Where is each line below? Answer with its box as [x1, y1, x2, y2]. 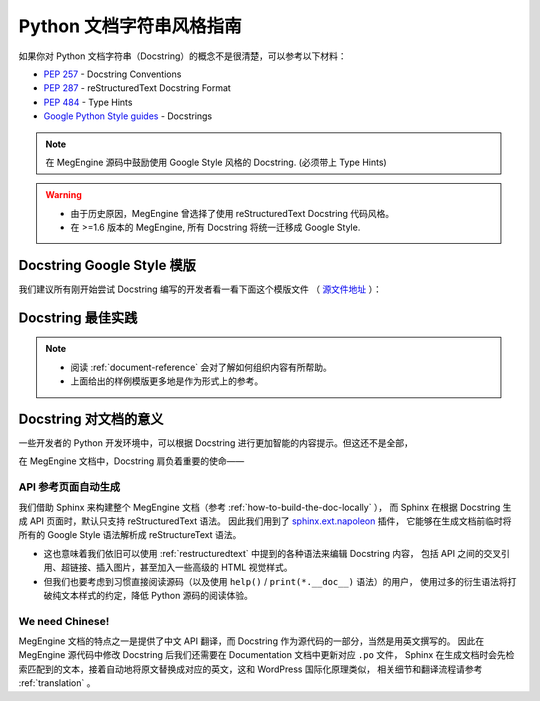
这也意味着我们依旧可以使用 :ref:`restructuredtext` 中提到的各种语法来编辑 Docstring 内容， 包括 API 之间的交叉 [43, 547, 502, 559]
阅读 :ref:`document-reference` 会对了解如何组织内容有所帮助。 [70, 361, 332, 373]
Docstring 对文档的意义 [18, 410, 164, 427]
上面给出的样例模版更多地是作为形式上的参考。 [70, 375, 264, 387]
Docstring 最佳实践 [18, 309, 138, 326]
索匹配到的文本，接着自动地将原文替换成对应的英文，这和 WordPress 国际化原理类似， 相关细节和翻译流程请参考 [18, 663, 483, 675]
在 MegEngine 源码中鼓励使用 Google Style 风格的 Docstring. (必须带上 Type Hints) [45, 156, 387, 168]
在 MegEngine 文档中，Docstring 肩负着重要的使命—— [18, 455, 245, 467]
